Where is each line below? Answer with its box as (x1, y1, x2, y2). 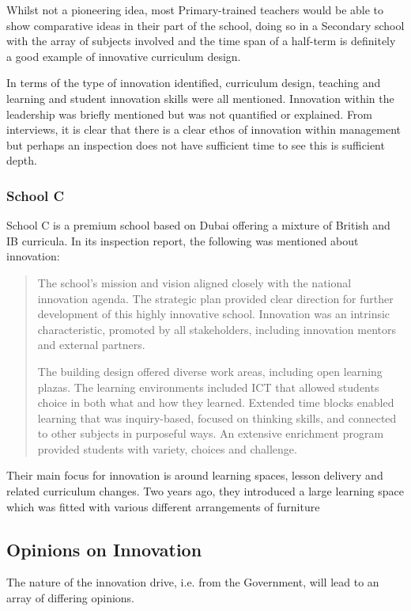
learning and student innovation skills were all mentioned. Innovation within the (6, 89, 394, 106)
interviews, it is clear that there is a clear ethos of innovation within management (6, 121, 401, 138)
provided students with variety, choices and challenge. (37, 440, 297, 457)
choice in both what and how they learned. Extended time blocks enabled (37, 394, 394, 411)
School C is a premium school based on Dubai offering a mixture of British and (6, 217, 390, 233)
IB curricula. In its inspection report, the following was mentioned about (6, 232, 359, 249)
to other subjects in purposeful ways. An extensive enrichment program (37, 425, 384, 442)
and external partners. (37, 336, 145, 353)
